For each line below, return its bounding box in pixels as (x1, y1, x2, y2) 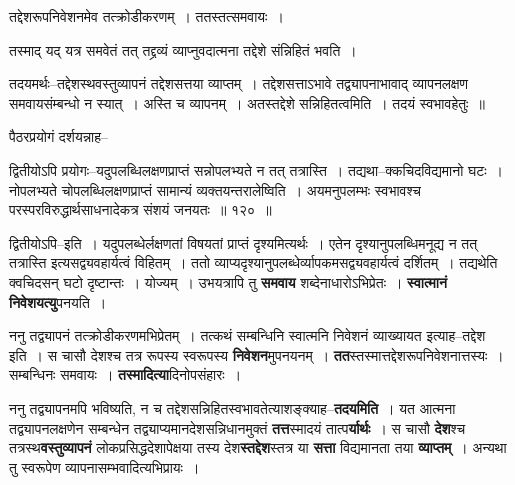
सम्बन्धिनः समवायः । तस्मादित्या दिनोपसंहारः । (9, 364, 242, 385)
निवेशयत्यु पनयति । (9, 291, 107, 312)
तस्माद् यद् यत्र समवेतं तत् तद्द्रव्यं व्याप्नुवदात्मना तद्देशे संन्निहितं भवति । (9, 39, 357, 60)
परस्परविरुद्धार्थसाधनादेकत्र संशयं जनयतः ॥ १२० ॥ (9, 199, 272, 220)
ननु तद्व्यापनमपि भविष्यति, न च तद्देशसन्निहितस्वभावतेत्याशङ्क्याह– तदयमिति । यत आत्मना (9, 397, 456, 418)
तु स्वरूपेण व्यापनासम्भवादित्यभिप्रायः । (9, 456, 200, 477)
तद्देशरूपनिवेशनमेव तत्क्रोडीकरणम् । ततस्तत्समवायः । (9, 6, 284, 26)
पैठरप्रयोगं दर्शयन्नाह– (9, 126, 109, 147)
